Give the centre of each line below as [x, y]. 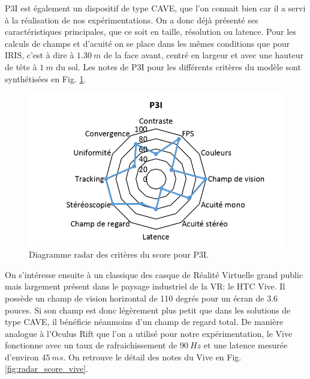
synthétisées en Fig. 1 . [46, 78]
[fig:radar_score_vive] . [47, 368]
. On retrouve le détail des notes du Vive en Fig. [152, 356]
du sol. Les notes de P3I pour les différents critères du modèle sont [178, 66]
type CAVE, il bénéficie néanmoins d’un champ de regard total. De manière [144, 322]
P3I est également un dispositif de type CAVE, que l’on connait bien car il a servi [155, 8]
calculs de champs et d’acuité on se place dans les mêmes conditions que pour [148, 43]
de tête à [21, 66]
